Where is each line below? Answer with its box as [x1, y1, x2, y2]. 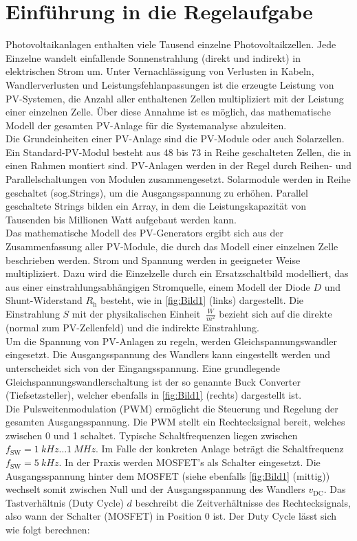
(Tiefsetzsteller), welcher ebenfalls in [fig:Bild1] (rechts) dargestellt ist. [6, 388, 302, 402]
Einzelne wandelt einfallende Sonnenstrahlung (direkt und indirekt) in [6, 50, 301, 65]
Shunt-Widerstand [6, 293, 83, 307]
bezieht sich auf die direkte [219, 307, 332, 320]
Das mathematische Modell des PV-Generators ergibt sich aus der [6, 225, 283, 240]
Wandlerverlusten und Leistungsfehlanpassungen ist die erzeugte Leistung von [6, 77, 334, 91]
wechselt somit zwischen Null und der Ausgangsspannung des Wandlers [6, 482, 305, 496]
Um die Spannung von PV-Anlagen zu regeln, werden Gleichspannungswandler [6, 333, 338, 348]
